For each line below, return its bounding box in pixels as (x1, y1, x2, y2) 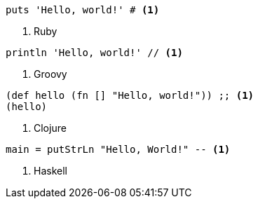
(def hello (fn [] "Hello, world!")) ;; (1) (6, 90, 254, 101)
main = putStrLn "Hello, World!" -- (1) (6, 144, 231, 155)
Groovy (34, 68, 67, 80)
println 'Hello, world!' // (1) (6, 47, 183, 58)
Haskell (34, 165, 67, 177)
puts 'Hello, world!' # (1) (6, 4, 160, 15)
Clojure (34, 122, 67, 134)
